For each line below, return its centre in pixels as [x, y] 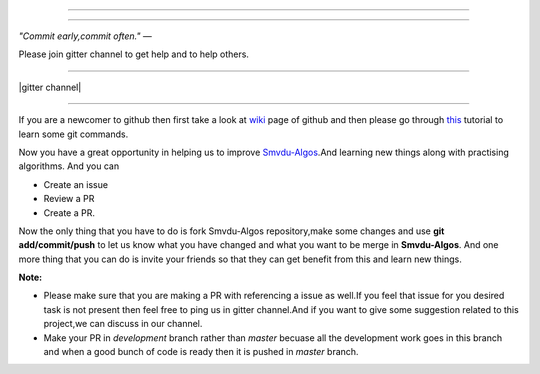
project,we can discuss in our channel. [123, 324]
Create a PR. [69, 212]
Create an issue [76, 184]
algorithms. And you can [69, 166]
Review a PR [69, 199]
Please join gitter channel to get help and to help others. [134, 54]
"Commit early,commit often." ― [85, 36]
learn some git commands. [73, 134]
